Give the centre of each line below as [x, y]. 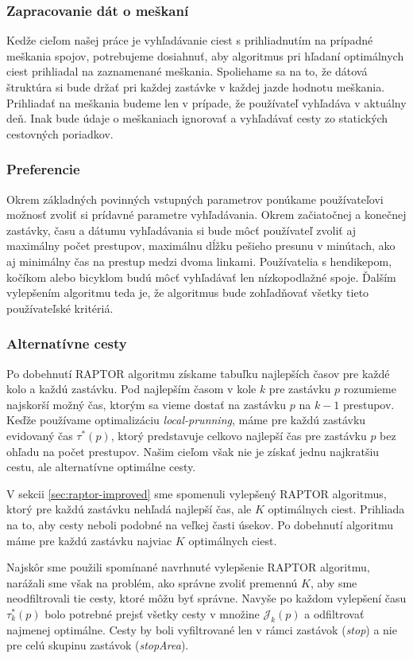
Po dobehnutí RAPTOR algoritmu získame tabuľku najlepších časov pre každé [198, 373]
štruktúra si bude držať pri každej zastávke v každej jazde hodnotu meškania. [196, 87]
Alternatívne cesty [67, 343]
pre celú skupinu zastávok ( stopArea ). [98, 645]
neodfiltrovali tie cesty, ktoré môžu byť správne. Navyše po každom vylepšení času [206, 598]
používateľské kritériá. [60, 308]
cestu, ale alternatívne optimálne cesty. [101, 467]
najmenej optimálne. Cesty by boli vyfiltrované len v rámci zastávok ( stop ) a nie [202, 629]
